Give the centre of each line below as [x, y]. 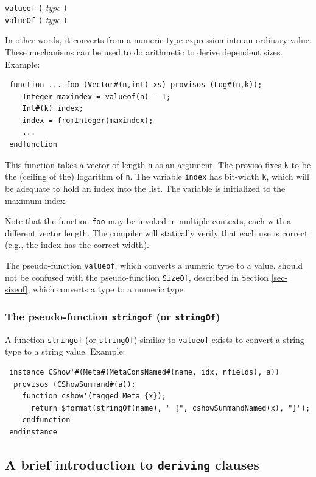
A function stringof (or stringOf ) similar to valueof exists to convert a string [155, 339]
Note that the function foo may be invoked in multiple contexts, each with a [148, 221]
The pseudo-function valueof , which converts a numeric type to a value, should [154, 265]
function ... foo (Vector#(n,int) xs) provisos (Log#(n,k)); [136, 85]
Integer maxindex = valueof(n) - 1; [97, 97]
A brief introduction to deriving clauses [132, 464]
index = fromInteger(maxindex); [88, 120]
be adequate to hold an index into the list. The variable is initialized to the [145, 188]
